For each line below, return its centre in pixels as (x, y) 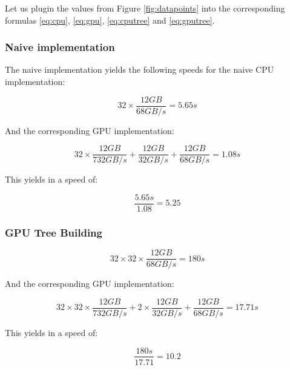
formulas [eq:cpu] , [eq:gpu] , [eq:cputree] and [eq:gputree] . (110, 20)
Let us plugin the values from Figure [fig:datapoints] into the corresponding (145, 8)
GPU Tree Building (54, 232)
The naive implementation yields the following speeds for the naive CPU (140, 69)
